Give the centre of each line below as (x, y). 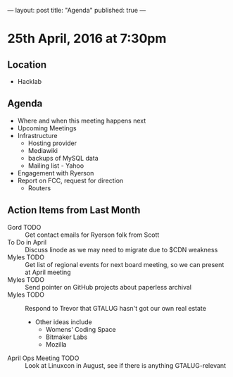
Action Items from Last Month (74, 210)
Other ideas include (64, 322)
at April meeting (48, 272)
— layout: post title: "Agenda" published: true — (77, 10)
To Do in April (27, 242)
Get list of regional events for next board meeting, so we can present (125, 264)
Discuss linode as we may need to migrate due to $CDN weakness (121, 249)
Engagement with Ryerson (56, 173)
